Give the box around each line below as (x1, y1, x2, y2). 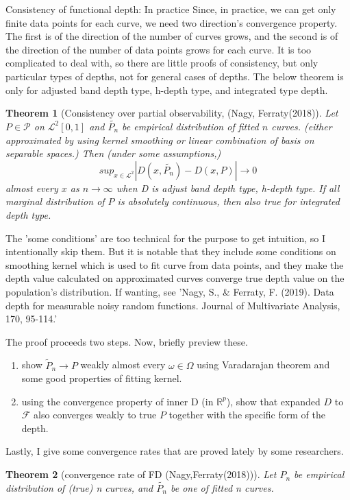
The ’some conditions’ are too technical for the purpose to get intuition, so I (5, 230, 326, 245)
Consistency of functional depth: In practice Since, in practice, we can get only (5, 2, 336, 16)
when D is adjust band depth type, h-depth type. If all (116, 180, 340, 195)
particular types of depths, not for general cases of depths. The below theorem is (5, 69, 344, 83)
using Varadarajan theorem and (197, 357, 330, 372)
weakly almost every (80, 357, 166, 372)
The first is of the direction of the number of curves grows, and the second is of (5, 29, 338, 43)
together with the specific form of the (168, 407, 325, 422)
